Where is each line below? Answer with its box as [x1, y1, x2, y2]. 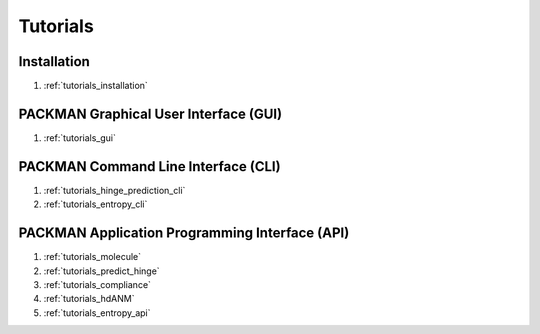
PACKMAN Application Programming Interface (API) [18, 225, 350, 242]
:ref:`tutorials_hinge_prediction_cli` [43, 184, 186, 196]
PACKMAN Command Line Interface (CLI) [18, 158, 281, 175]
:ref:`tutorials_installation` [43, 80, 149, 92]
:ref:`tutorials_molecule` [43, 251, 142, 263]
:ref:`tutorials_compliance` [43, 278, 152, 290]
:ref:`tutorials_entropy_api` [43, 306, 151, 319]
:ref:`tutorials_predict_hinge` [43, 265, 160, 277]
